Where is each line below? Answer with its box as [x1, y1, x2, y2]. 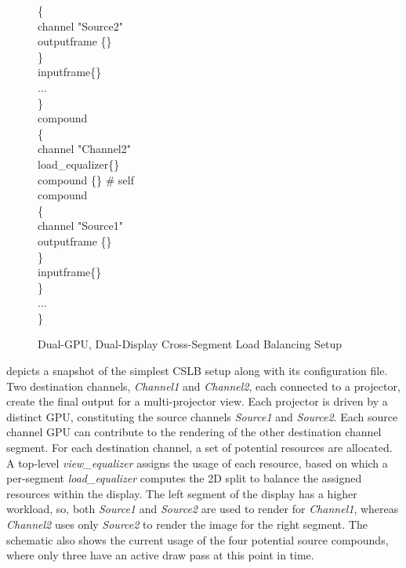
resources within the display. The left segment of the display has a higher [6, 485, 357, 501]
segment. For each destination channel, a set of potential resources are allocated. [6, 439, 393, 456]
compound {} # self [38, 171, 134, 188]
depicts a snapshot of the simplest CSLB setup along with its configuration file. [6, 362, 388, 379]
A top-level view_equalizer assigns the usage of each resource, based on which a [6, 454, 388, 471]
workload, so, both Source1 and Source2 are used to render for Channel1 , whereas [6, 501, 399, 517]
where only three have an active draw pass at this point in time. [6, 547, 314, 563]
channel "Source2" [38, 17, 123, 34]
